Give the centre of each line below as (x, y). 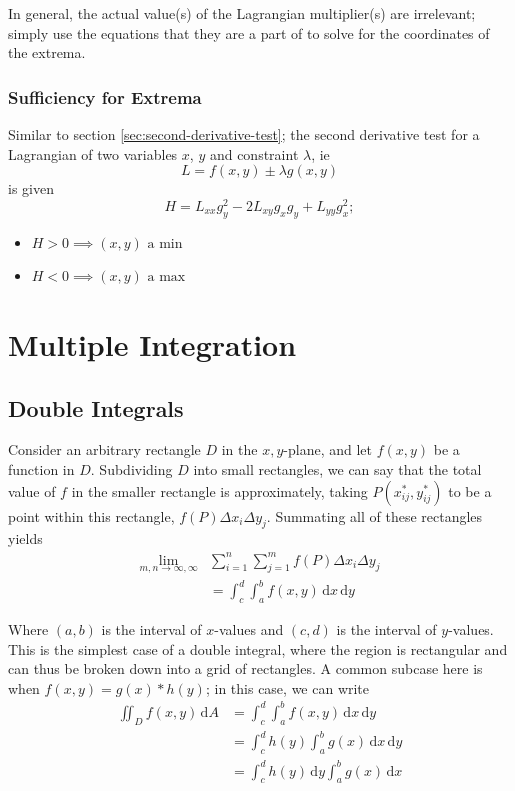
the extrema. (47, 52)
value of (32, 490)
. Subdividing (131, 469)
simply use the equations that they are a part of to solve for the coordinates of (249, 32)
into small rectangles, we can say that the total (337, 469)
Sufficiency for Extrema (105, 96)
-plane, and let (327, 449)
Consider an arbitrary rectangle (104, 449)
